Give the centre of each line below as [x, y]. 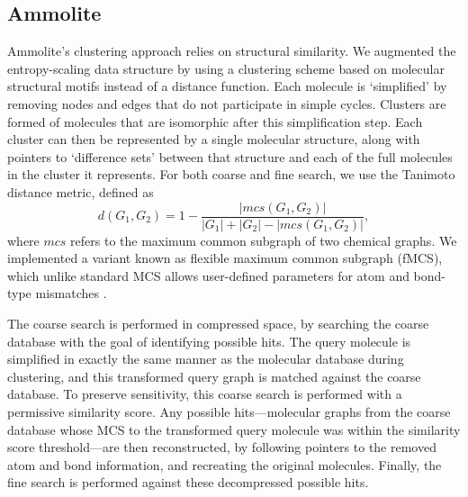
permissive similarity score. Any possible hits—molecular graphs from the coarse [229, 411]
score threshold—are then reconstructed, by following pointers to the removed [222, 447]
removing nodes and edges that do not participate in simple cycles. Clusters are [227, 103]
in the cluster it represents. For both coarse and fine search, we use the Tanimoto [231, 174]
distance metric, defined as [81, 191]
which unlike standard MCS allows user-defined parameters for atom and [208, 275]
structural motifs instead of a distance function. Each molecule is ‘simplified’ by [227, 86]
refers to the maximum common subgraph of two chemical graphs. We [264, 240]
